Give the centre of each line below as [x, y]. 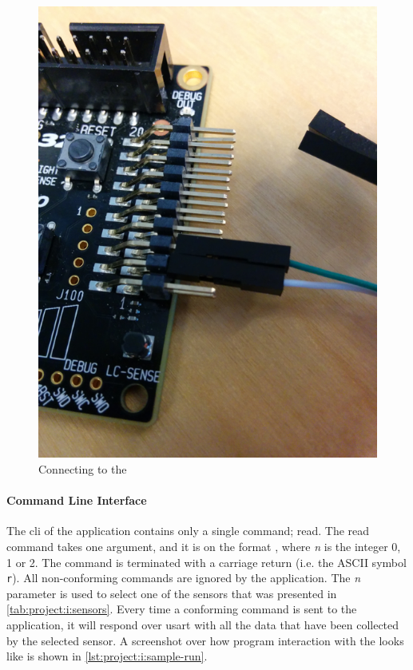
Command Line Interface [77, 500]
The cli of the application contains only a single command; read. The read [188, 531]
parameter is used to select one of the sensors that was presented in [172, 593]
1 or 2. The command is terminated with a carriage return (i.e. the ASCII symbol [206, 562]
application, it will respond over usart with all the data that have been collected [203, 624]
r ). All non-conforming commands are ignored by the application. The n [184, 578]
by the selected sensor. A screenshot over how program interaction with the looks [205, 640]
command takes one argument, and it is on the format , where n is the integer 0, [204, 546]
